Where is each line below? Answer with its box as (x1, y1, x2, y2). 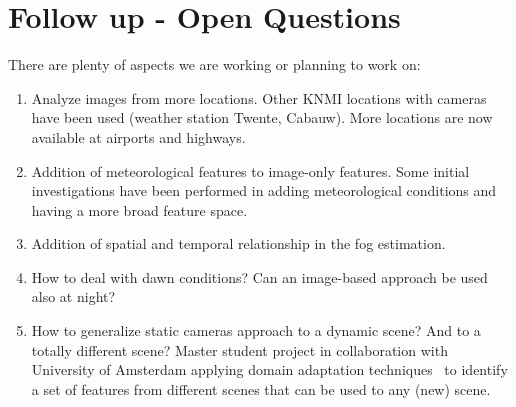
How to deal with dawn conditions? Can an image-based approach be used (31, 266, 488, 287)
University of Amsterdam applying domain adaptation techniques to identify (31, 359, 508, 380)
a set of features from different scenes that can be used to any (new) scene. (31, 378, 491, 399)
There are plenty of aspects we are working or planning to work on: (8, 54, 421, 75)
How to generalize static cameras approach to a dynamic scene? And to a (31, 320, 481, 341)
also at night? (31, 286, 116, 307)
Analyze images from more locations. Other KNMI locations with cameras (31, 87, 487, 108)
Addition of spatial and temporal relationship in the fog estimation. (31, 233, 446, 254)
